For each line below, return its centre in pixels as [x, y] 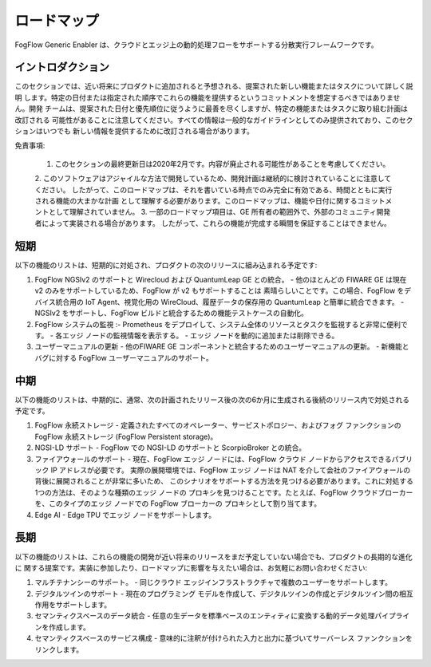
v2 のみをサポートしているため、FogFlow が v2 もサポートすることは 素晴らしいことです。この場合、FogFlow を [219, 290]
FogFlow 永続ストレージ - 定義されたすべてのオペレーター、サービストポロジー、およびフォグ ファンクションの [218, 425]
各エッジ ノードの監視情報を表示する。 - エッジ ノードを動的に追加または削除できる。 [197, 335]
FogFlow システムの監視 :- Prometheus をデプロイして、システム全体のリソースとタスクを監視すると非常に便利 [217, 324]
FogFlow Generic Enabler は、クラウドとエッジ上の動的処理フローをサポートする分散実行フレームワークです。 [196, 45]
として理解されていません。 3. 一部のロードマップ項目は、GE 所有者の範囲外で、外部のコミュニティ [212, 212]
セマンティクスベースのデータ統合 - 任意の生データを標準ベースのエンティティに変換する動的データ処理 [205, 616]
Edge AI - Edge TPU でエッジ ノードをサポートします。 [125, 515]
